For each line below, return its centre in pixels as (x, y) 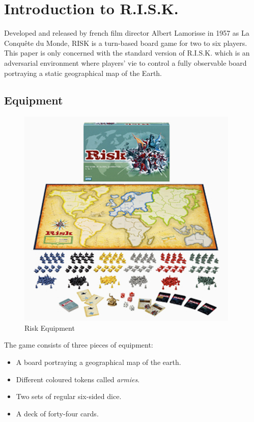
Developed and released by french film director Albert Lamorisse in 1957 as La (127, 33)
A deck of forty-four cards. (57, 413)
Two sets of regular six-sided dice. (69, 396)
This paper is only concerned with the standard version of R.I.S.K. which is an (127, 53)
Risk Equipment (50, 327)
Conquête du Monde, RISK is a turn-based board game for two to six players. (126, 43)
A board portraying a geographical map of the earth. (98, 362)
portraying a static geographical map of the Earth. (83, 73)
